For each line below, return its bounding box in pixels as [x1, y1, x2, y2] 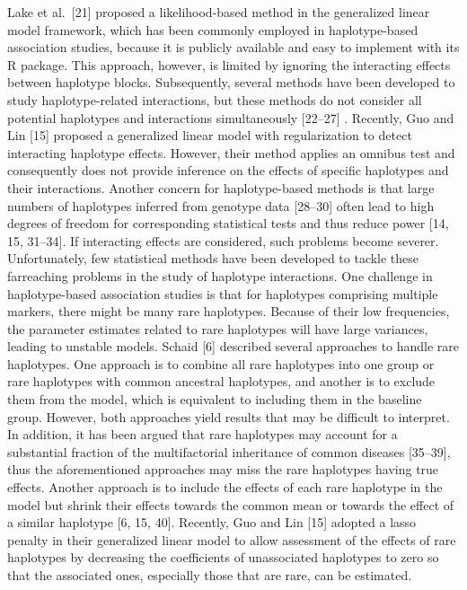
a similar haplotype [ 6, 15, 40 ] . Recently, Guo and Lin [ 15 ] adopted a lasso [7, 513, 417, 532]
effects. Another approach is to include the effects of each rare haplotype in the [7, 478, 443, 497]
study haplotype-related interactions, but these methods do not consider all [7, 90, 422, 109]
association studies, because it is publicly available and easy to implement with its [7, 38, 460, 57]
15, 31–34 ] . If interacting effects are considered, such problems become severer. [7, 231, 439, 250]
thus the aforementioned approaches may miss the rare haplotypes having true [7, 460, 439, 479]
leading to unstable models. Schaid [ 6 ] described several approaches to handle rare [7, 337, 460, 356]
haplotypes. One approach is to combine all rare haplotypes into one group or [7, 354, 435, 373]
